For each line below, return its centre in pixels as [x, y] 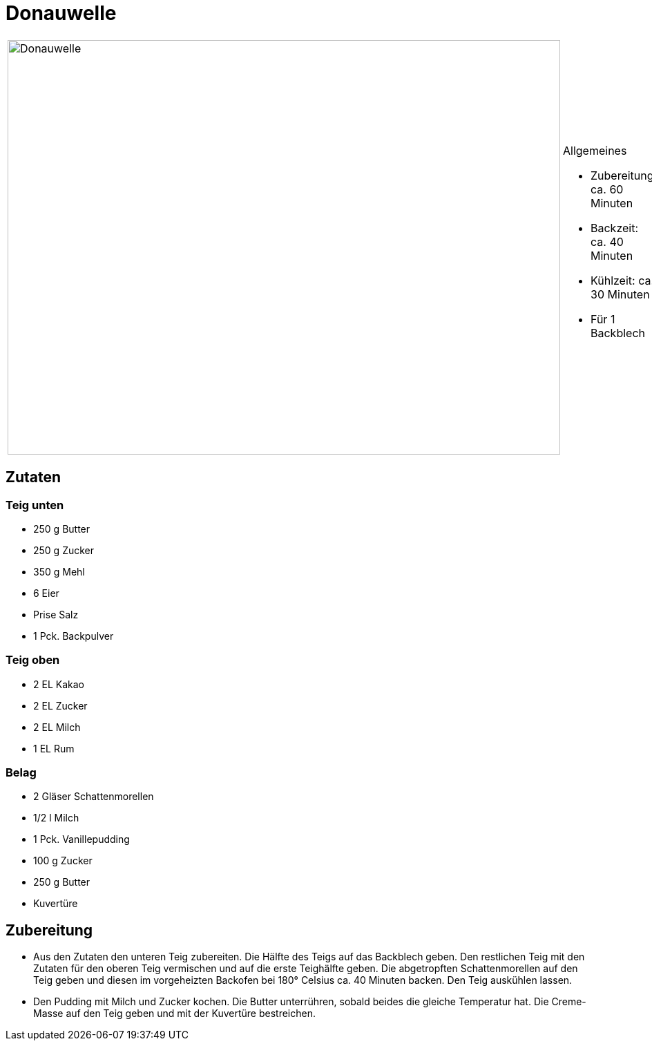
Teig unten [35, 505]
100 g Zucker [63, 861]
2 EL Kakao [59, 684]
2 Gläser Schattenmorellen [94, 797]
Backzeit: [615, 228]
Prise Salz [56, 614]
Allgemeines [595, 150]
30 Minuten [620, 294]
